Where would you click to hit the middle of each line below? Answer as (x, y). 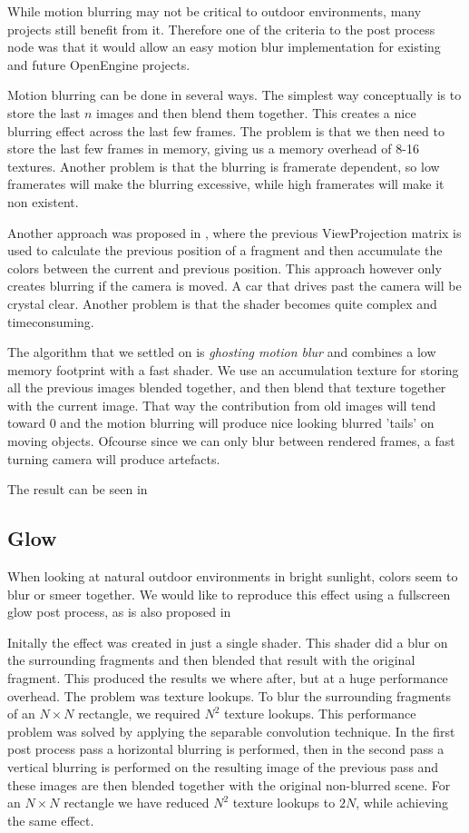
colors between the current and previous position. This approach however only (225, 268)
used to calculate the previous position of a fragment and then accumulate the (225, 250)
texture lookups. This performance (320, 714)
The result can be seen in (78, 489)
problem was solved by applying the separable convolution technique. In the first (231, 731)
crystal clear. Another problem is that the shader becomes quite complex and (222, 303)
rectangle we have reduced (137, 803)
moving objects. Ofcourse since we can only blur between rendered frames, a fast (231, 441)
